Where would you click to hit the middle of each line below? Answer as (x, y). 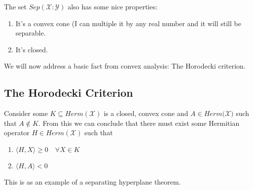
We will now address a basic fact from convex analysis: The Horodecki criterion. (125, 66)
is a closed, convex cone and (146, 113)
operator (17, 133)
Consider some (26, 113)
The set (15, 6)
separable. (31, 33)
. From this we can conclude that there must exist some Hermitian (139, 123)
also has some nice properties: (113, 6)
